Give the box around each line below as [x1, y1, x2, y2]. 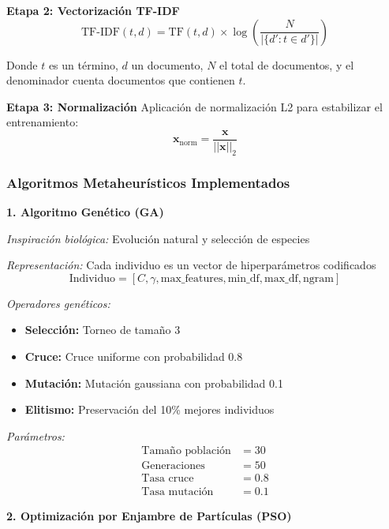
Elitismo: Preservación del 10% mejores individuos [24, 401, 275, 418]
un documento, [131, 56, 204, 73]
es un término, [48, 56, 118, 73]
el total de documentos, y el [219, 56, 354, 73]
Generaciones [141, 460, 205, 472]
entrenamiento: [6, 114, 79, 130]
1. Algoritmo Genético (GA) [6, 204, 164, 220]
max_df [264, 272, 298, 284]
